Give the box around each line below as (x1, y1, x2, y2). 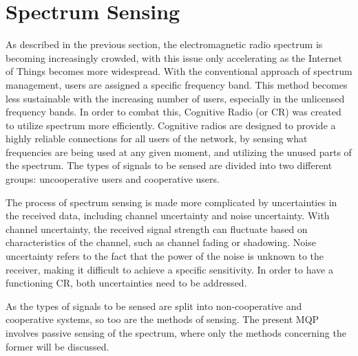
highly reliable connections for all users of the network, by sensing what (6, 131, 308, 146)
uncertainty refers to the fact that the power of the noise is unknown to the (6, 249, 324, 263)
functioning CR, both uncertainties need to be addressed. (6, 276, 247, 290)
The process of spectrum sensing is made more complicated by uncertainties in (6, 194, 337, 209)
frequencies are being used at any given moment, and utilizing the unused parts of (6, 144, 352, 159)
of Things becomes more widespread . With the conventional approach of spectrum (6, 64, 352, 78)
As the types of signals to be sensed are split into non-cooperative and (6, 298, 302, 313)
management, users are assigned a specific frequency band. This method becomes (6, 77, 348, 91)
